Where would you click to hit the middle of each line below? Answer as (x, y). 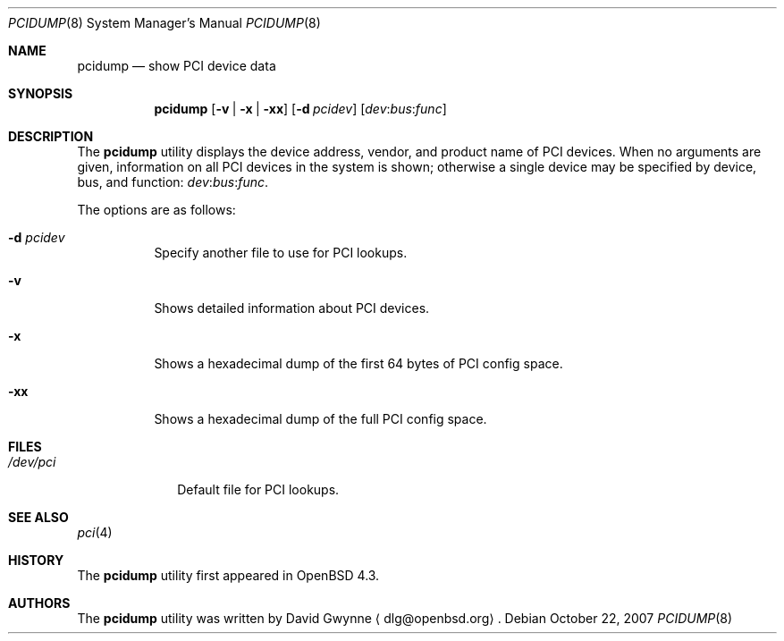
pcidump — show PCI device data (177, 66)
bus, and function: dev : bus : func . (173, 182)
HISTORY (36, 560)
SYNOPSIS (41, 93)
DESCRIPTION (51, 136)
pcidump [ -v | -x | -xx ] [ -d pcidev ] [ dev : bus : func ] (300, 109)
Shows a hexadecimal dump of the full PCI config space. (320, 419)
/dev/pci (32, 462)
